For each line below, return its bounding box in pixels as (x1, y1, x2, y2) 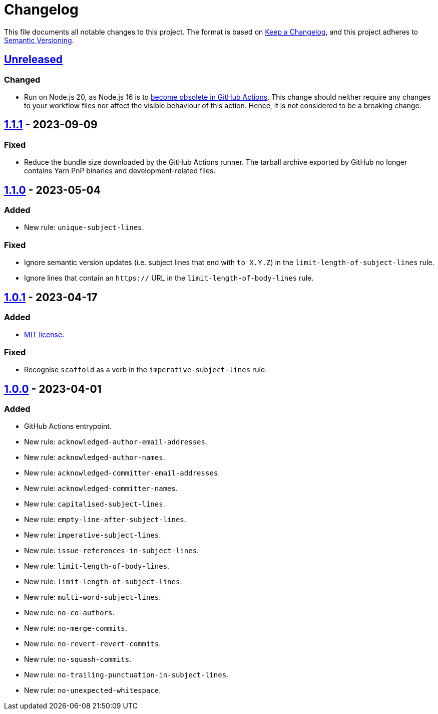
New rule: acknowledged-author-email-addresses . (24, 437, 207, 446)
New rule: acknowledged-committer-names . (24, 484, 178, 493)
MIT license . (24, 330, 65, 339)
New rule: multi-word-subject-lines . (24, 593, 161, 602)
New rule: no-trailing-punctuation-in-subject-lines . (24, 670, 229, 679)
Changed (4, 74, 41, 85)
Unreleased (4, 53, 63, 66)
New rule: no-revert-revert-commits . (24, 639, 161, 648)
